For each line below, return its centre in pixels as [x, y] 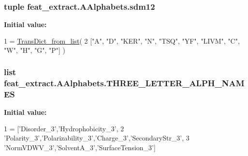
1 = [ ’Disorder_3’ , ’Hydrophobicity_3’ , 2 [64, 128]
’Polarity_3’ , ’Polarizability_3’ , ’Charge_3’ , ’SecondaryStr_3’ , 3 [97, 138]
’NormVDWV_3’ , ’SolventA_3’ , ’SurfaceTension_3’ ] [80, 147]
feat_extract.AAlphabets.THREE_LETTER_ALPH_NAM [124, 83]
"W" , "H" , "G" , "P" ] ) [35, 50]
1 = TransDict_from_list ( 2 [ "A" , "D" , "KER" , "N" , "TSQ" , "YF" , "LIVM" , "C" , [122, 40]
